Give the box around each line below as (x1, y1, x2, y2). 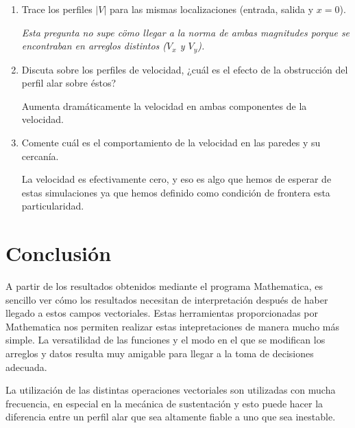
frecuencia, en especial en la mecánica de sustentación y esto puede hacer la (5, 396, 323, 410)
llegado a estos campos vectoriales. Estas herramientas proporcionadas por (5, 306, 319, 320)
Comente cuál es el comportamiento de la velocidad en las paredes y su (21, 135, 321, 150)
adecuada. (5, 359, 47, 374)
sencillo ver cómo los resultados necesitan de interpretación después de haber (5, 292, 328, 306)
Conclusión (5, 239, 112, 267)
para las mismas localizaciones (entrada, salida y (109, 2, 314, 16)
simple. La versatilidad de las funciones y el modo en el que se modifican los (5, 333, 326, 347)
